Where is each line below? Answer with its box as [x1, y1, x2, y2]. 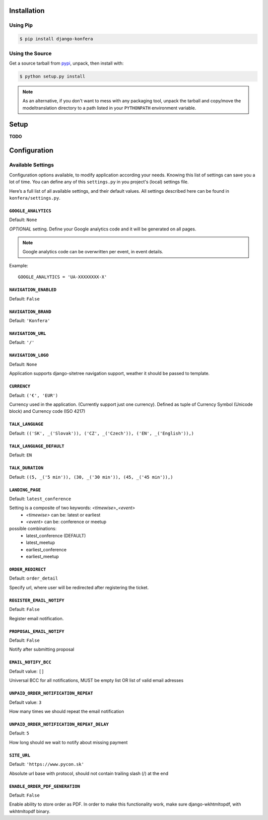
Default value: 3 [9, 699, 42, 705]
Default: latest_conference [9, 496, 71, 502]
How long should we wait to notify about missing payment [9, 739, 128, 745]
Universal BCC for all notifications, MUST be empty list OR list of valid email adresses [9, 677, 184, 683]
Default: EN [9, 452, 32, 458]
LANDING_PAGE [9, 487, 41, 493]
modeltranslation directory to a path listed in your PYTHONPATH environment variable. [22, 105, 196, 111]
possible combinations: [9, 525, 57, 531]
